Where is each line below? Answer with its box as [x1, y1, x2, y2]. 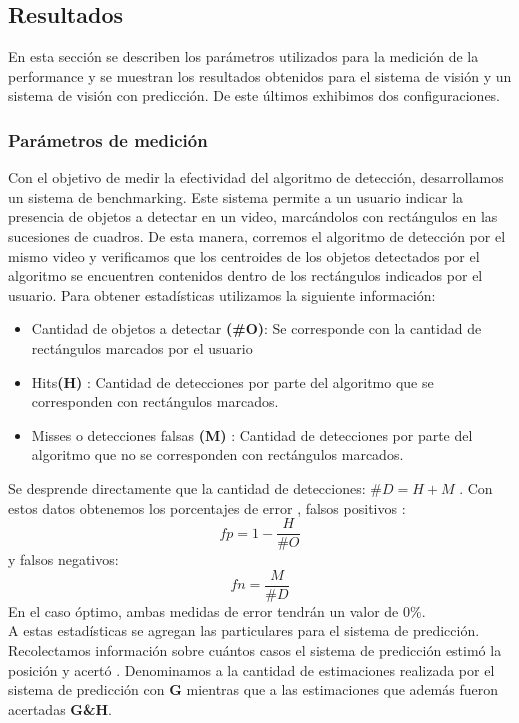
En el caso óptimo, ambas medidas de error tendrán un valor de [8, 600, 399, 621]
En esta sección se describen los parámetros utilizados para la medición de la [8, 46, 479, 67]
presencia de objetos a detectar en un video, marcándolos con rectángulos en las [8, 206, 498, 227]
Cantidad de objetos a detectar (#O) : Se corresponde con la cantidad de [31, 318, 482, 339]
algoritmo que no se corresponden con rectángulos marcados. [31, 444, 404, 465]
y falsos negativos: [8, 549, 119, 570]
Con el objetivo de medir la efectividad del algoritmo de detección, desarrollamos [8, 167, 504, 188]
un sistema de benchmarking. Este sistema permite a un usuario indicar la [8, 186, 464, 207]
